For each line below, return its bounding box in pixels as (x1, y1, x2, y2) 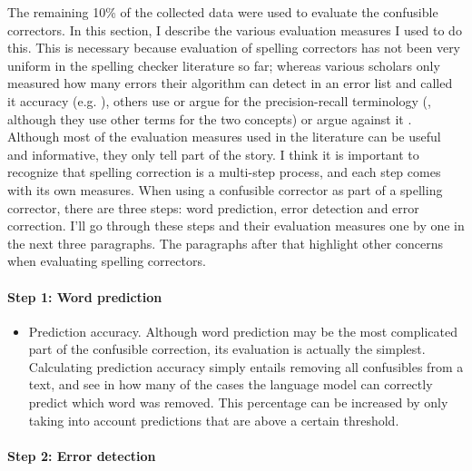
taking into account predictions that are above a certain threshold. (28, 410, 399, 429)
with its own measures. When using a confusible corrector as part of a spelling (7, 180, 443, 199)
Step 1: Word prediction (7, 287, 162, 306)
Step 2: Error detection (7, 446, 156, 465)
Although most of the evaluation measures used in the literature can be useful (7, 127, 441, 146)
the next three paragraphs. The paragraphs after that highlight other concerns (7, 233, 444, 252)
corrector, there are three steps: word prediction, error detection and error (7, 198, 419, 217)
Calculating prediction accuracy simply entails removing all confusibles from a (28, 357, 464, 376)
